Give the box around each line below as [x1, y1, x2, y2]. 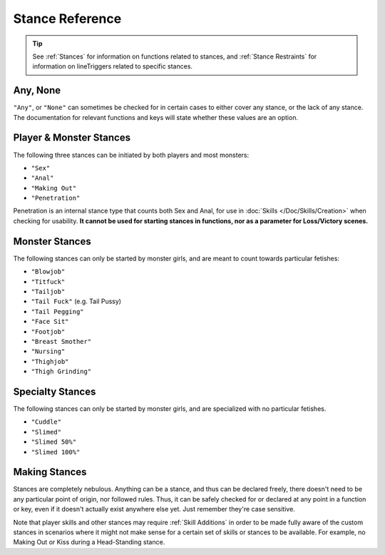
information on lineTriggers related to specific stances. [32, 62, 192, 71]
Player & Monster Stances [13, 132, 131, 144]
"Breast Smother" [31, 337, 92, 345]
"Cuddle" [31, 418, 62, 426]
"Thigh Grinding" [31, 367, 92, 376]
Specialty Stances [13, 385, 96, 397]
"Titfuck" [31, 277, 66, 285]
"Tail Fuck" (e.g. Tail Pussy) [31, 297, 121, 306]
